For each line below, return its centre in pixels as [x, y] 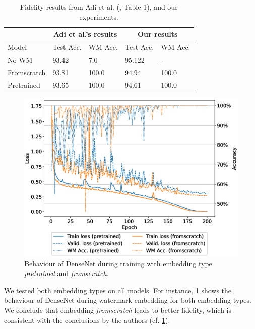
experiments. [99, 16]
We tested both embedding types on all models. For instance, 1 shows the [118, 290]
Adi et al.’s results [85, 34]
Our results [158, 34]
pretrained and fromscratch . [67, 273]
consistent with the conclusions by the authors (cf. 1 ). [87, 320]
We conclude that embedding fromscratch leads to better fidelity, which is [118, 310]
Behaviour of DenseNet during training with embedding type [118, 263]
